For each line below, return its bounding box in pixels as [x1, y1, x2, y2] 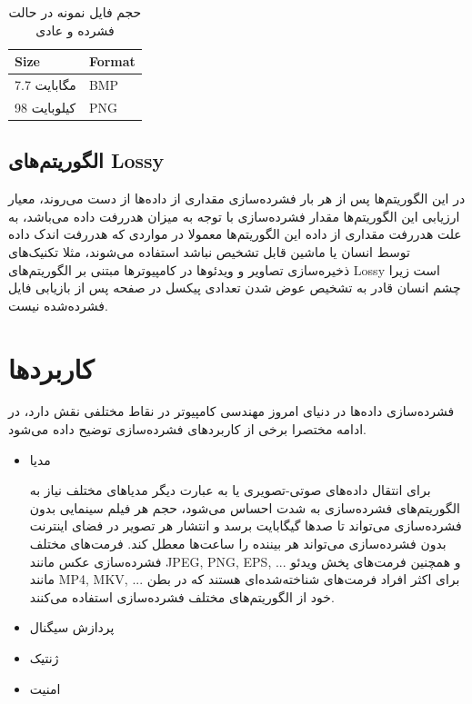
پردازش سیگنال [29, 618, 115, 637]
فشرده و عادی [35, 20, 115, 39]
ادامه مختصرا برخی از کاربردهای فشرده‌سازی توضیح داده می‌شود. [8, 420, 367, 439]
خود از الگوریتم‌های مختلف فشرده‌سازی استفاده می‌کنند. [29, 587, 335, 606]
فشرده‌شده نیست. [8, 295, 108, 314]
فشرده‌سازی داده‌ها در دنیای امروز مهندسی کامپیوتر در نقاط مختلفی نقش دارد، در [8, 402, 455, 421]
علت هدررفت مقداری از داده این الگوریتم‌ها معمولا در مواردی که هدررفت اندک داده [8, 224, 462, 243]
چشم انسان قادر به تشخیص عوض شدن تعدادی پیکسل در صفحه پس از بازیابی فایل [8, 278, 461, 297]
